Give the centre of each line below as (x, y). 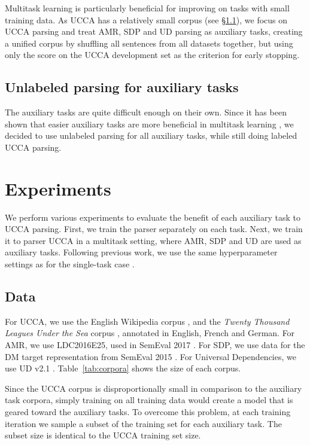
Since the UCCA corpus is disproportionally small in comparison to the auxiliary (154, 388)
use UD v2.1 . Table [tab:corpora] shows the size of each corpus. (123, 368)
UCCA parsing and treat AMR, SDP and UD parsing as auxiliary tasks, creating (154, 31)
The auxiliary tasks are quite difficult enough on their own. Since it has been (146, 112)
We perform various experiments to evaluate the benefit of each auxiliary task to (153, 217)
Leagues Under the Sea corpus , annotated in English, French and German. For (150, 333)
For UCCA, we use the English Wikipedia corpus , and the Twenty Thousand (147, 321)
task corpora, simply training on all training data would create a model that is (149, 400)
